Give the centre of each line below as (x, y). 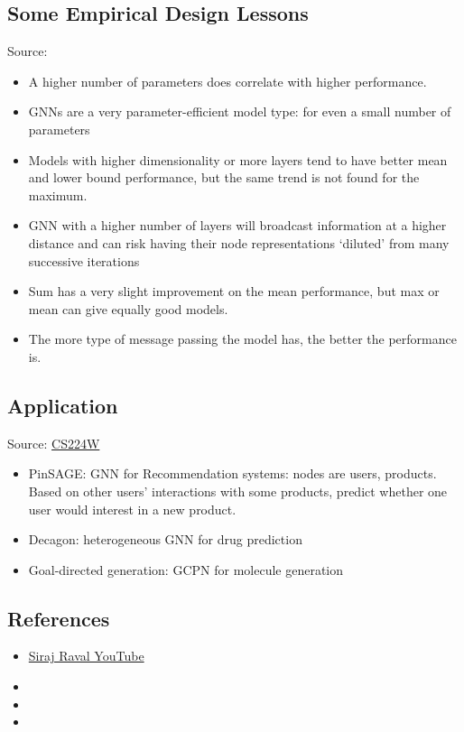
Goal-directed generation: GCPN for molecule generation (186, 569)
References (59, 618)
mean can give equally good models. (128, 308)
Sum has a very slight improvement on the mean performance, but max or (234, 291)
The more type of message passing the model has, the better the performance (242, 339)
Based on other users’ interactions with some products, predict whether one (238, 491)
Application (63, 405)
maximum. (58, 195)
